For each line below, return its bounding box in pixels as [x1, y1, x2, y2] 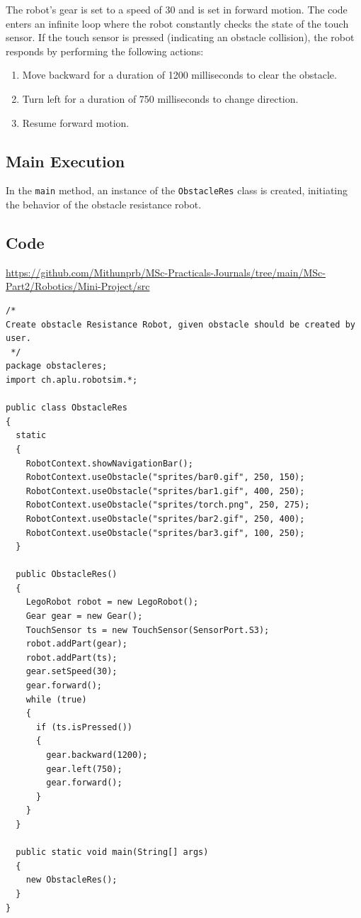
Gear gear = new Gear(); [25, 611, 143, 622]
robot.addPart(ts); [25, 652, 118, 663]
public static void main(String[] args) [16, 847, 209, 858]
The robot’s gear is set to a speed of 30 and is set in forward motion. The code [6, 2, 348, 16]
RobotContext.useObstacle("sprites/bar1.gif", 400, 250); [25, 486, 305, 496]
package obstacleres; [6, 361, 108, 371]
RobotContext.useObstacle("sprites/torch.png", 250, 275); [25, 500, 310, 510]
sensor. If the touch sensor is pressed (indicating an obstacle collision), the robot [6, 30, 355, 45]
